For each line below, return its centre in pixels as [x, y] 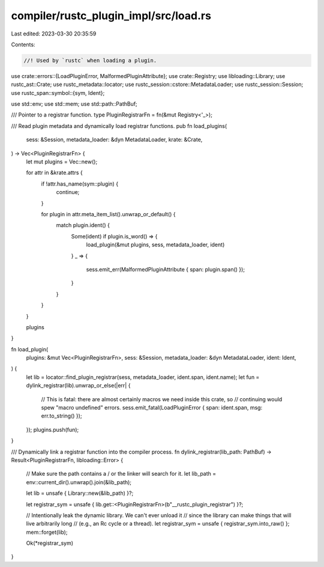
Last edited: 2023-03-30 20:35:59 [54, 34]
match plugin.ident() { [83, 225]
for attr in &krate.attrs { [55, 173]
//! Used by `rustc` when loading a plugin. [90, 60]
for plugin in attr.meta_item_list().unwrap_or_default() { [109, 214]
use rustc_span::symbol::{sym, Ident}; [58, 92]
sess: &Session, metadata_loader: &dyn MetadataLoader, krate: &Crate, [114, 140]
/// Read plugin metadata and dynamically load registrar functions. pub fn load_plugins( [119, 126]
